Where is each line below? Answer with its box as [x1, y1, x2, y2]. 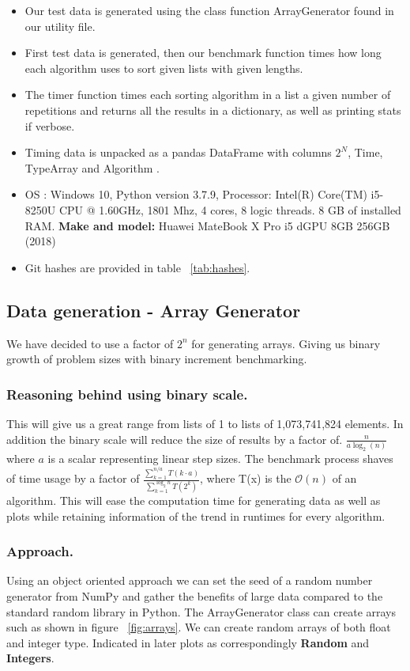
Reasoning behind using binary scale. [6, 384, 248, 404]
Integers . [6, 650, 55, 666]
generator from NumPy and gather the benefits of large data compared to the [6, 588, 383, 605]
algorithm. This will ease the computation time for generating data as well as [6, 492, 381, 509]
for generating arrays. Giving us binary [191, 335, 381, 351]
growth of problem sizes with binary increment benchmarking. [6, 351, 307, 367]
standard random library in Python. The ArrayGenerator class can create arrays [6, 603, 397, 620]
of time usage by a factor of [6, 470, 140, 487]
